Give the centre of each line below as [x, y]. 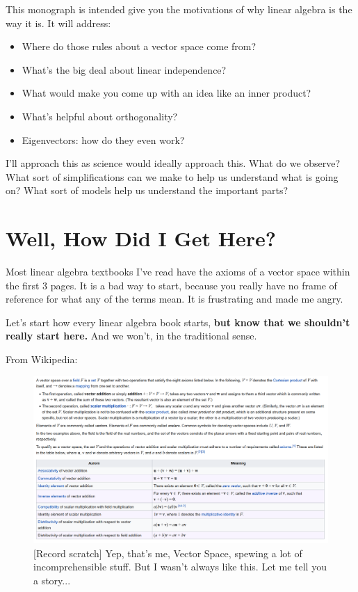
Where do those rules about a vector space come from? [139, 46]
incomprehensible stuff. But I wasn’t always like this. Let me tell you [180, 567]
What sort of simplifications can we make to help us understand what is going [172, 176]
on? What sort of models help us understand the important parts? [147, 190]
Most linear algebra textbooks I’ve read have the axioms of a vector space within [178, 272]
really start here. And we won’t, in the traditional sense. [131, 336]
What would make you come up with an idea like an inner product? [166, 93]
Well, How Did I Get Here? [141, 238]
